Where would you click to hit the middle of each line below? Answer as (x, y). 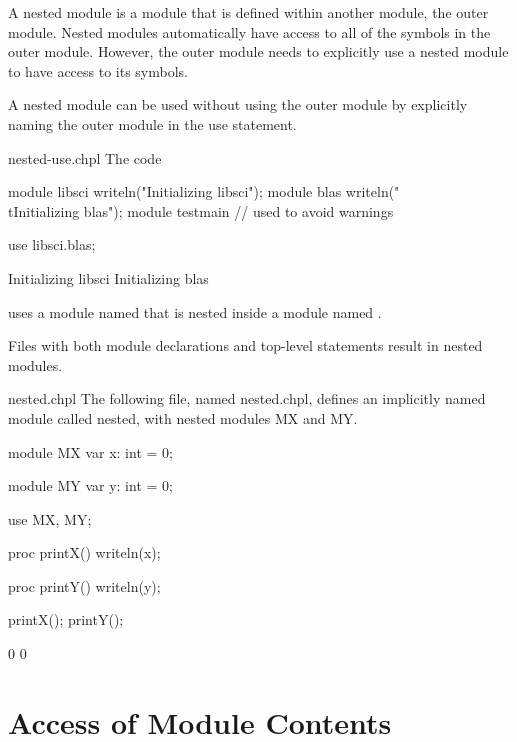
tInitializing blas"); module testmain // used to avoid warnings (201, 210)
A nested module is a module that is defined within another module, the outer (248, 12)
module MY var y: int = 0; (90, 485)
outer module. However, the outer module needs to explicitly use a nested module (258, 51)
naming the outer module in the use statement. (152, 123)
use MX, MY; (50, 518)
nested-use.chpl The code (85, 157)
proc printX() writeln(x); (84, 552)
